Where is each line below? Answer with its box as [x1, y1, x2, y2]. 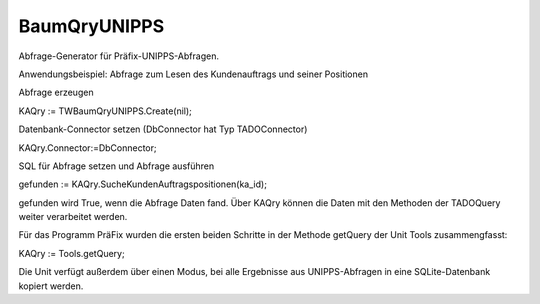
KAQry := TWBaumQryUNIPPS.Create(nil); [18, 105, 192, 117]
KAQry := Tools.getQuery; [18, 247, 125, 259]
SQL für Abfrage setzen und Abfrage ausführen [18, 160, 215, 172]
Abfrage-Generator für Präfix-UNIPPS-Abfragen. [18, 50, 220, 62]
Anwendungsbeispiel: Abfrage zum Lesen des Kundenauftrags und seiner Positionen [18, 68, 369, 80]
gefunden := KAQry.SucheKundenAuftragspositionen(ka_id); [18, 178, 267, 190]
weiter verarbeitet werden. [18, 211, 128, 223]
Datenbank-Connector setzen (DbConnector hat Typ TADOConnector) [18, 123, 308, 135]
